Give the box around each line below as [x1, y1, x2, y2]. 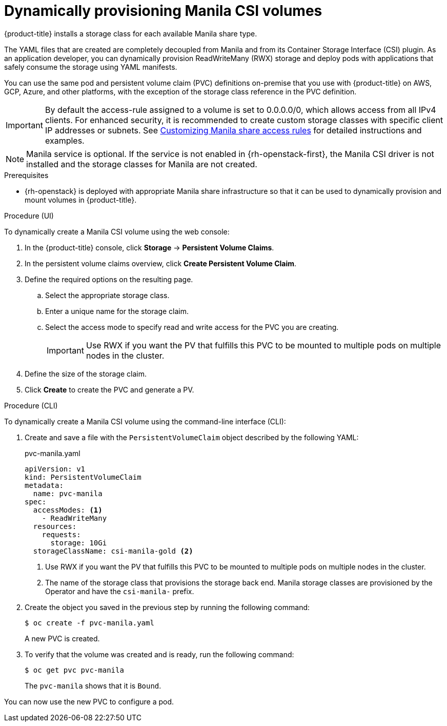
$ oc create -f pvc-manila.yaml [25, 618, 154, 627]
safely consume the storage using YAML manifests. [4, 62, 177, 71]
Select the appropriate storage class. [45, 290, 170, 300]
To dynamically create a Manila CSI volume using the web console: [4, 227, 230, 236]
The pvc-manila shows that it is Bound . [25, 681, 161, 690]
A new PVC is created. [25, 634, 100, 643]
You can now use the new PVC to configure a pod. [4, 697, 174, 706]
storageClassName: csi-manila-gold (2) [33, 546, 193, 555]
